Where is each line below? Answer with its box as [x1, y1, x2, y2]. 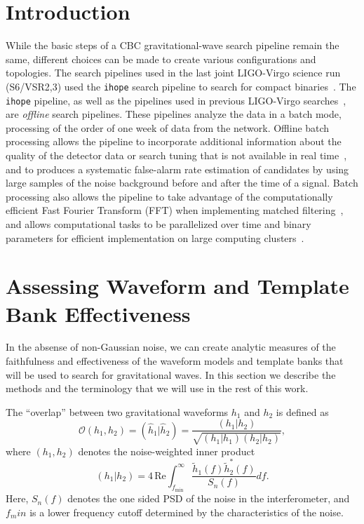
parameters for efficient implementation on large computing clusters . [6, 230, 304, 245]
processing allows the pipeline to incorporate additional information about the [6, 134, 342, 149]
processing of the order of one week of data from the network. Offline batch [6, 120, 330, 135]
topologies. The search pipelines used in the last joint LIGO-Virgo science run [6, 65, 341, 80]
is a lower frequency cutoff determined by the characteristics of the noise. [29, 504, 344, 519]
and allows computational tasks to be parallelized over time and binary [6, 216, 311, 231]
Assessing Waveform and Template [6, 271, 349, 300]
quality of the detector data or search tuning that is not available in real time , [6, 148, 347, 162]
